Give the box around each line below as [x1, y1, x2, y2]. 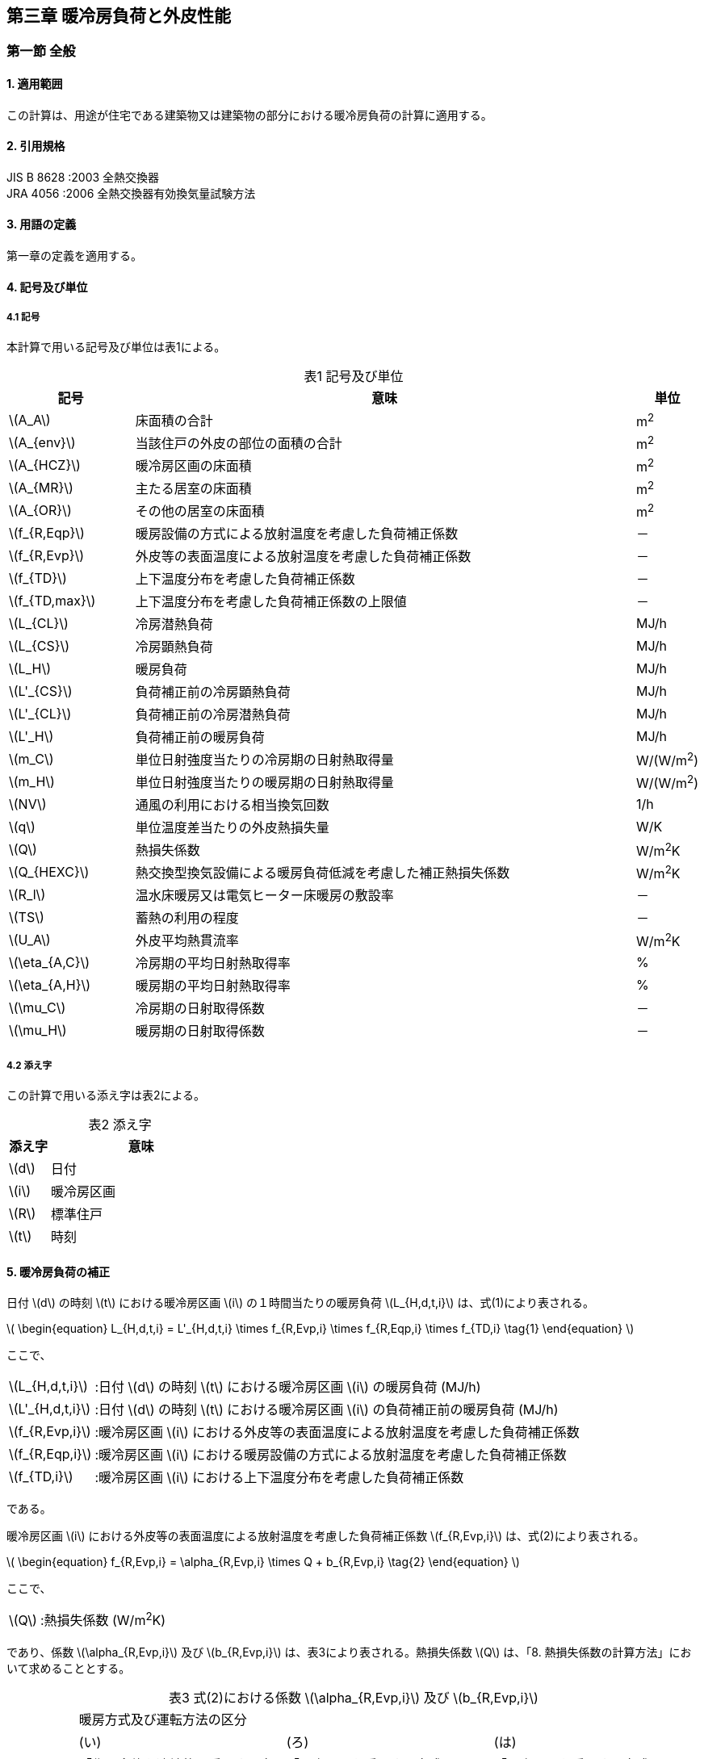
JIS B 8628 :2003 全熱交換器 [6, 170, 160, 184]
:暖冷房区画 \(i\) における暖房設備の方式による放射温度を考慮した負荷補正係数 [94, 1447, 567, 1464]
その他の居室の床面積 [135, 503, 265, 520]
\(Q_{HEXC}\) [9, 864, 90, 881]
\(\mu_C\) [9, 999, 66, 1016]
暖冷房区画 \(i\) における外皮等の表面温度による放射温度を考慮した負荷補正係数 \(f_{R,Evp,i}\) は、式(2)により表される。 [6, 1529, 645, 1543]
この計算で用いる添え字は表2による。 [6, 1088, 206, 1103]
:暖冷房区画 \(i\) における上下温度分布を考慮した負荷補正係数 [94, 1469, 464, 1486]
